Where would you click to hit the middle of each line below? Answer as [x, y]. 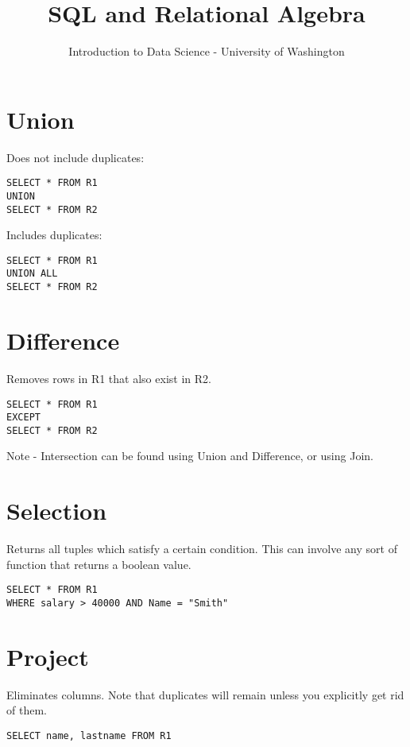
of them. [27, 710]
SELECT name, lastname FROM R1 [89, 736]
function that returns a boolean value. [99, 564]
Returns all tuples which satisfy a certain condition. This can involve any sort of [202, 549]
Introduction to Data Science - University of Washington [207, 51]
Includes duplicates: [54, 235]
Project [48, 656]
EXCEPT [23, 418]
